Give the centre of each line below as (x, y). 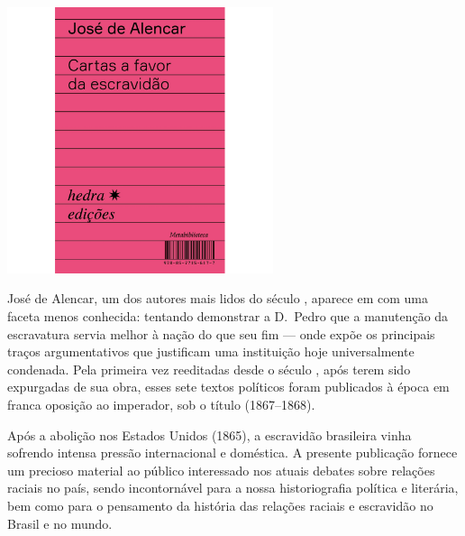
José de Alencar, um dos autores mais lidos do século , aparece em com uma (218, 298)
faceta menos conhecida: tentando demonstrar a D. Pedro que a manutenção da (228, 315)
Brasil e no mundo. (60, 523)
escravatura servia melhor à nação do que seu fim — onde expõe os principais (221, 333)
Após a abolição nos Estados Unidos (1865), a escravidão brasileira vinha (210, 434)
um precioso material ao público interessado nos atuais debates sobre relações (221, 470)
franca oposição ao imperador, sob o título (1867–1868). (161, 404)
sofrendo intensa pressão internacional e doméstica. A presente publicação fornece (232, 453)
